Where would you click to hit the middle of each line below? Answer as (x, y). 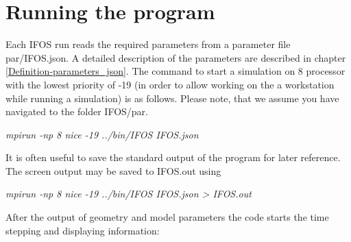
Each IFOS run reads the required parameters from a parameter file (148, 44)
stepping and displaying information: (83, 230)
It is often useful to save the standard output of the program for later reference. (173, 157)
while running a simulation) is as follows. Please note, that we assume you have (172, 98)
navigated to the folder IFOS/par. (77, 111)
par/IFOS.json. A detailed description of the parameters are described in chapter (176, 57)
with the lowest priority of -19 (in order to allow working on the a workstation (170, 84)
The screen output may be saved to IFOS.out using (113, 170)
